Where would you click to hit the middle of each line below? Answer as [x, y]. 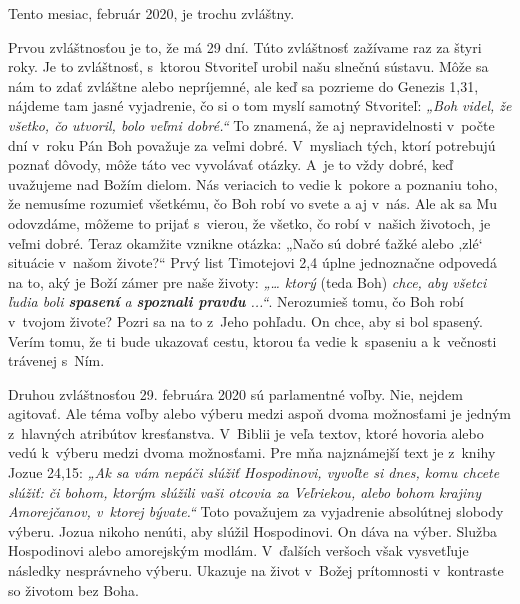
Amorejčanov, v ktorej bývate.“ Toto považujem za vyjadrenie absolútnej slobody [256, 511]
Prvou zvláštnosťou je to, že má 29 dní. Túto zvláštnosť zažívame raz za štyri [245, 46]
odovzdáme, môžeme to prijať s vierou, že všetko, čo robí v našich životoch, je [249, 222]
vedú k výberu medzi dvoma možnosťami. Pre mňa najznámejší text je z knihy [252, 452]
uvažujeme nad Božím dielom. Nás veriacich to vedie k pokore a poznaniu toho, [253, 183]
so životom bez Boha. [73, 589]
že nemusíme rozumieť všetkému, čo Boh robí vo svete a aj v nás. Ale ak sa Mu [253, 203]
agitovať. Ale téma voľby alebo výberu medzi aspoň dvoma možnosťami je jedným [260, 413]
